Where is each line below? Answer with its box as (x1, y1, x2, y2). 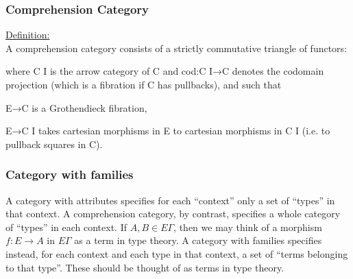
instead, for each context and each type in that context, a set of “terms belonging (5, 246, 348, 260)
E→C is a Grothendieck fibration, (5, 100, 147, 114)
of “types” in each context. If (5, 219, 127, 234)
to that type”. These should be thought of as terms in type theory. (5, 260, 284, 274)
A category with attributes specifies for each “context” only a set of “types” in (5, 193, 335, 207)
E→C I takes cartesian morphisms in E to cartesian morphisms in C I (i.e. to (5, 123, 330, 138)
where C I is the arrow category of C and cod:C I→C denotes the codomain (5, 64, 324, 78)
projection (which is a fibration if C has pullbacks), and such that (5, 77, 282, 91)
